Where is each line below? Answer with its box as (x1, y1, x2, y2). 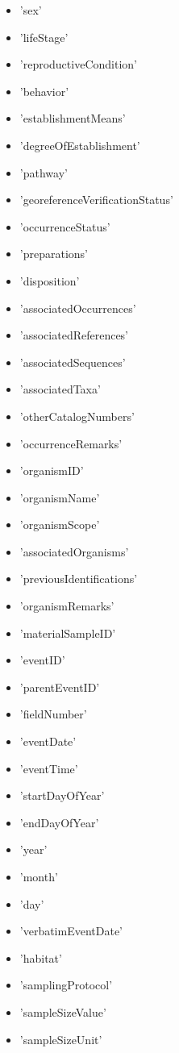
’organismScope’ (19, 516, 100, 533)
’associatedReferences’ (19, 327, 129, 343)
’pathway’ (19, 164, 68, 181)
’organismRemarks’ (19, 597, 114, 614)
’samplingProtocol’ (19, 976, 113, 993)
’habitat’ (19, 949, 62, 966)
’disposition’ (19, 272, 80, 289)
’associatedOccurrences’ (19, 299, 136, 316)
